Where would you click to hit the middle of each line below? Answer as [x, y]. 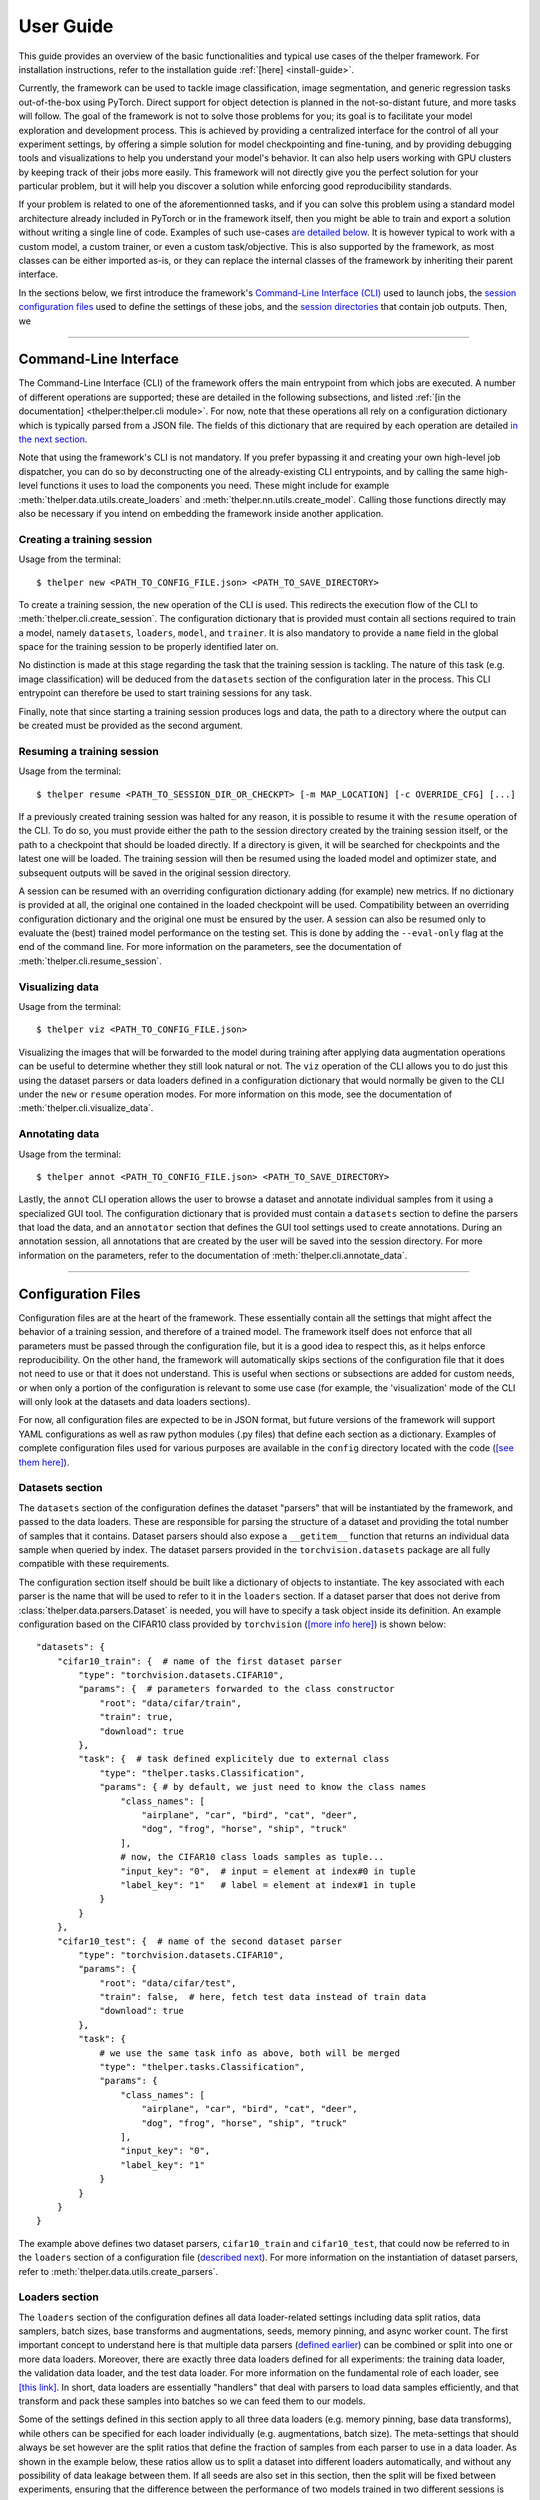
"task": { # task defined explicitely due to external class [234, 1759]
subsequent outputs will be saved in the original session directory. [155, 872]
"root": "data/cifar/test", [168, 1983]
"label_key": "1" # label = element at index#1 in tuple [268, 1884]
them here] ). [44, 1462]
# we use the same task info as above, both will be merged [249, 2053]
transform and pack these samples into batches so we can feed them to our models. [192, 2401]
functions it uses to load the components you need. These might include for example [215, 486]
